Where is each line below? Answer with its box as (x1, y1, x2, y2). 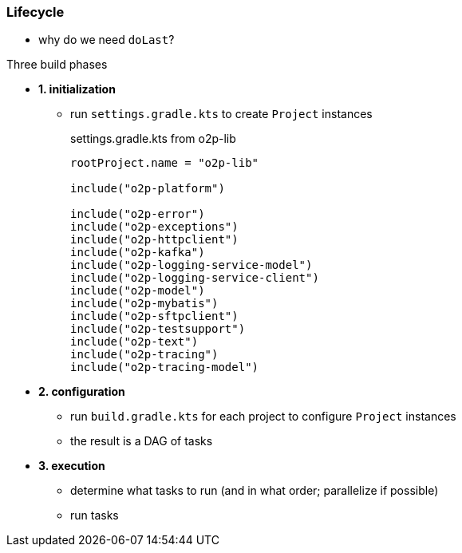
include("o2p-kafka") (70, 246, 205, 259)
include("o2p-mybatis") (70, 297, 219, 310)
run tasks (70, 508, 119, 523)
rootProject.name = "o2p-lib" (70, 156, 259, 170)
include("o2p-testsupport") (70, 322, 246, 336)
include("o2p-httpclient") (70, 233, 239, 247)
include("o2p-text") (70, 335, 199, 349)
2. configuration (38, 385, 125, 399)
